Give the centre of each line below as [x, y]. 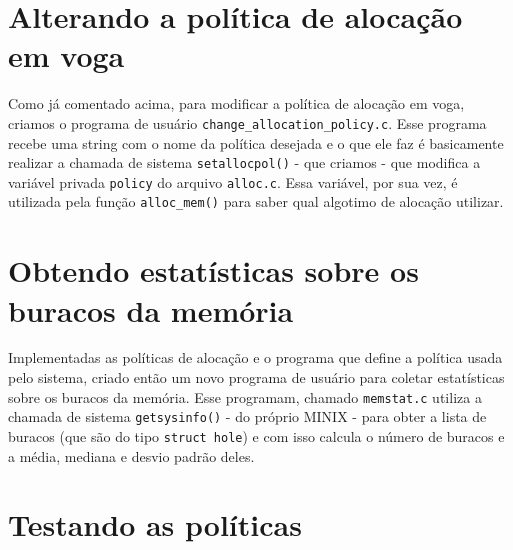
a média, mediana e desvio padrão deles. [131, 455]
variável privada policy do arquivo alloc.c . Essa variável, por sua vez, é [233, 181]
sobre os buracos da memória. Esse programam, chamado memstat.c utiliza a [245, 396]
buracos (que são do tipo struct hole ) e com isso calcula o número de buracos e [256, 435]
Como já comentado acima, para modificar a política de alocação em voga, [236, 103]
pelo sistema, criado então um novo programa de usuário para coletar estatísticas [256, 377]
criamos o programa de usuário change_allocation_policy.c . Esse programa [247, 122]
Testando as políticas [155, 524]
